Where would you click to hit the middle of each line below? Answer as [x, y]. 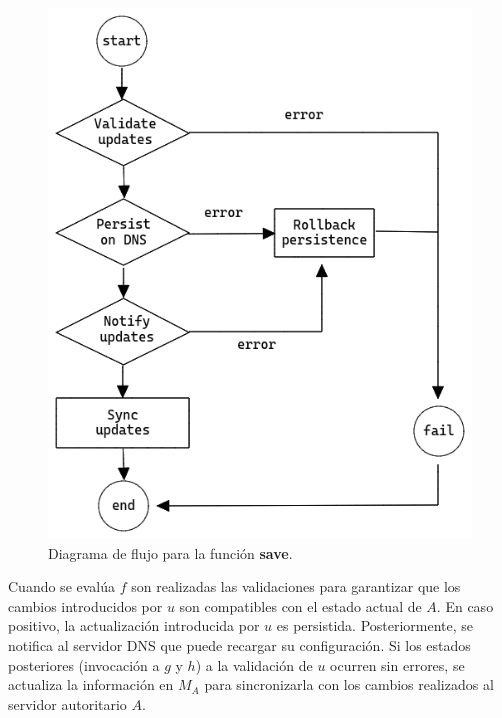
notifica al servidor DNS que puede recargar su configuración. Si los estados [239, 645]
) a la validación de [254, 664]
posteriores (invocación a [84, 664]
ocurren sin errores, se [397, 664]
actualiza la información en [91, 684]
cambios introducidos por [85, 605]
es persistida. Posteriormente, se [375, 625]
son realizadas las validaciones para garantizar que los [296, 586]
